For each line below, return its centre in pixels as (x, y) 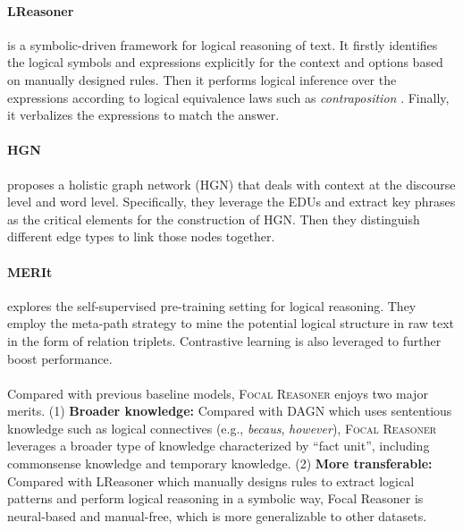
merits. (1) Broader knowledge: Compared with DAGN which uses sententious (230, 411)
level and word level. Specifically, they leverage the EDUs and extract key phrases (231, 202)
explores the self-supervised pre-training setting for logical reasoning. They (212, 305)
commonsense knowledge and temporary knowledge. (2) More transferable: (220, 464)
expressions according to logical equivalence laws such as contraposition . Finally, (228, 97)
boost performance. (60, 358)
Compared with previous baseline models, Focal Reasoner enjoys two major (218, 393)
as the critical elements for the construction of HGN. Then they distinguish (214, 219)
